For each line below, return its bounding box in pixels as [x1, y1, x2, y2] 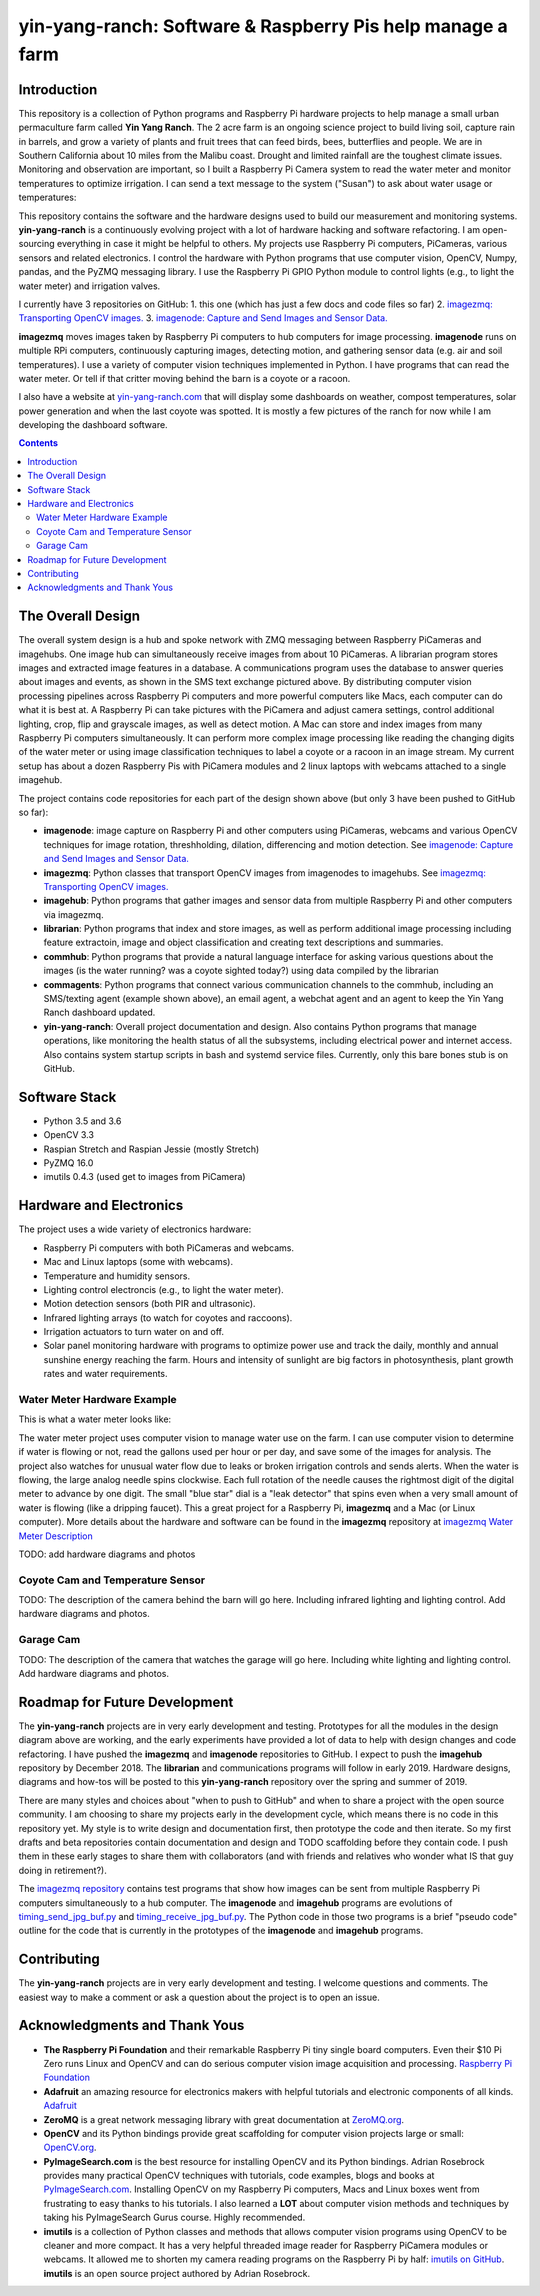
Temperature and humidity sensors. [43, 1270, 191, 1282]
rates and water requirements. [43, 1368, 169, 1380]
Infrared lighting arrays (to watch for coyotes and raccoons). [43, 1311, 293, 1324]
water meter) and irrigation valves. [18, 280, 161, 292]
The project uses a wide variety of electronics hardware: [18, 1223, 252, 1235]
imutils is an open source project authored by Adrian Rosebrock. [43, 2267, 310, 2279]
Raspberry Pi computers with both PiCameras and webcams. [43, 1241, 295, 1254]
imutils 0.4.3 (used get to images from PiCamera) [43, 1171, 246, 1183]
